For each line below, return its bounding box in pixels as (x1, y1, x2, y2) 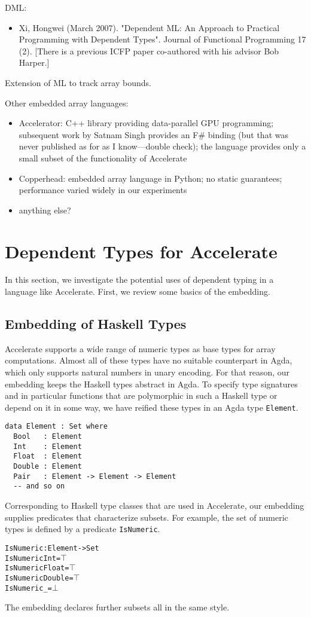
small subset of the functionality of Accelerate (19, 151, 187, 164)
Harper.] (19, 56, 50, 69)
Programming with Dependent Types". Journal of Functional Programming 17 (19, 33, 306, 45)
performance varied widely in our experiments (19, 184, 187, 196)
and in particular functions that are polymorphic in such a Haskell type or (5, 389, 278, 402)
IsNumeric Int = (5, 554, 61, 563)
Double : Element (13, 462, 82, 471)
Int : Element (13, 442, 82, 451)
